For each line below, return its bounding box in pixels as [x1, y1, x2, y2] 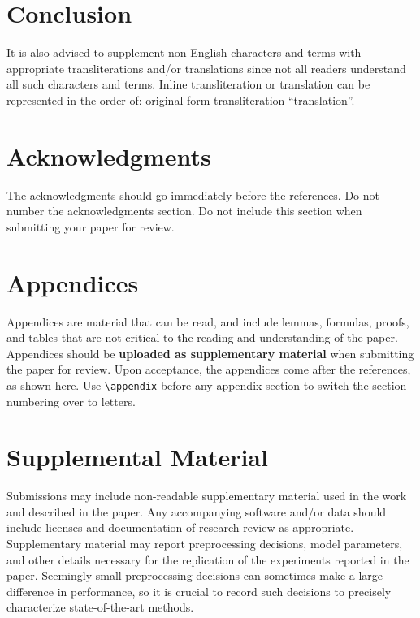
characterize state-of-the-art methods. [6, 599, 194, 616]
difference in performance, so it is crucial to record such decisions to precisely [6, 582, 392, 599]
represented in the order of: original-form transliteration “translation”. [6, 91, 355, 108]
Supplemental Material [6, 440, 268, 473]
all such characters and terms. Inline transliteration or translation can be [6, 76, 370, 93]
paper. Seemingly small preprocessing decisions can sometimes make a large [6, 567, 383, 584]
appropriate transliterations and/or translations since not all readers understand [6, 59, 406, 76]
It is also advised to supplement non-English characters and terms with [6, 44, 362, 61]
